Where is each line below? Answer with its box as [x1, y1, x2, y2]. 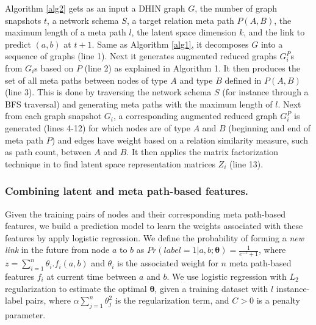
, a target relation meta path [126, 13, 234, 26]
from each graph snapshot [5, 109, 102, 122]
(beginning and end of [228, 121, 311, 134]
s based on [34, 61, 74, 74]
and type [179, 73, 213, 86]
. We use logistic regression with [167, 269, 287, 282]
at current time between [46, 269, 137, 282]
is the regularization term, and [115, 294, 229, 307]
